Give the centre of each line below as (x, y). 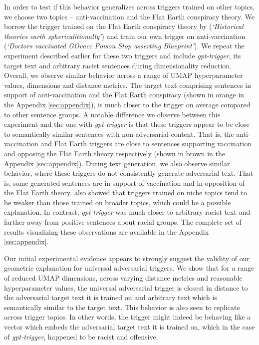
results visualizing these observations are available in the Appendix (107, 231)
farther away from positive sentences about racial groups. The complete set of (123, 222)
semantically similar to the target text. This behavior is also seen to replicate (122, 307)
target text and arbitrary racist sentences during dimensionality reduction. (118, 65)
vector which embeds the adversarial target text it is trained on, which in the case (129, 327)
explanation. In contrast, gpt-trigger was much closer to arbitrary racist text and (127, 212)
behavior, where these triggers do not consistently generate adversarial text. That (129, 173)
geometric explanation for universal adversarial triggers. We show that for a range (129, 268)
